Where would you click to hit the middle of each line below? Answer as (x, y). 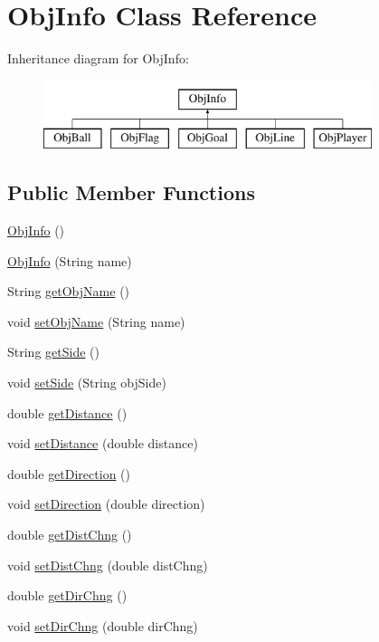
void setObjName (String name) (96, 321)
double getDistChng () (70, 535)
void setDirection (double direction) (106, 504)
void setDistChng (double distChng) (108, 565)
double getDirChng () (67, 595)
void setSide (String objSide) (87, 383)
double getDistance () (67, 412)
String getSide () (53, 352)
